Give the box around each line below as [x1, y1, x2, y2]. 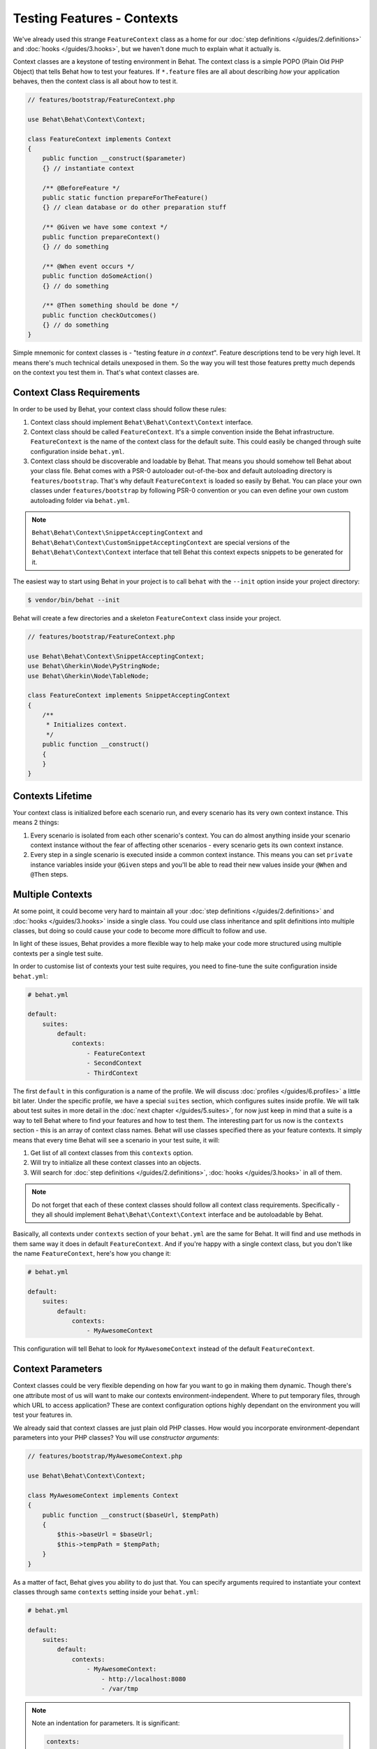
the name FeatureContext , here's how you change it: [13, 1249, 171, 1258]
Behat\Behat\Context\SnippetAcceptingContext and [31, 528, 203, 537]
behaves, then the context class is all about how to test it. [13, 77, 178, 85]
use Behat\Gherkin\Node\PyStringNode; [27, 662, 161, 670]
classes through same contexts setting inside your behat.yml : [13, 1587, 199, 1596]
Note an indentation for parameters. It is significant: [31, 1719, 180, 1727]
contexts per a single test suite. [13, 949, 103, 958]
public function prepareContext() [42, 233, 161, 241]
